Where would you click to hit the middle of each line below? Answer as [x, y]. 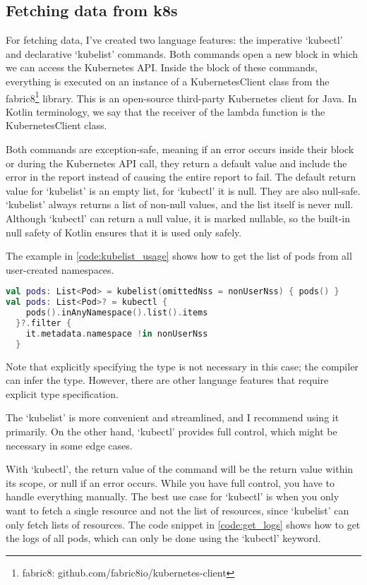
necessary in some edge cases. [69, 445]
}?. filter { [44, 323]
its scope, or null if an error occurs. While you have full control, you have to [170, 482]
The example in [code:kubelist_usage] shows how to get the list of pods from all [179, 256]
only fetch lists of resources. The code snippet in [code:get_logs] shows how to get [183, 524]
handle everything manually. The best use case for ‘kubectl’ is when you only [173, 496]
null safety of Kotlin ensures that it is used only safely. [124, 232]
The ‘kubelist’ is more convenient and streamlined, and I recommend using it [173, 417]
